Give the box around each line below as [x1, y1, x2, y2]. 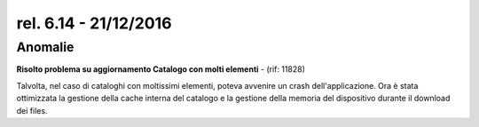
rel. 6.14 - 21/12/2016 [16, 13, 172, 33]
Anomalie [16, 39, 75, 55]
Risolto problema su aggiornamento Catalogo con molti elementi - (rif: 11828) [16, 64, 306, 75]
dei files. [16, 105, 48, 115]
